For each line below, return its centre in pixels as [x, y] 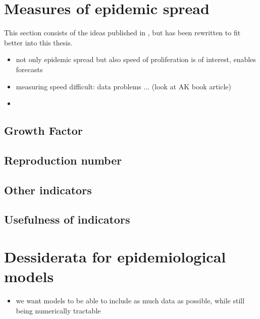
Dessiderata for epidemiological [115, 256]
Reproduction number [63, 160]
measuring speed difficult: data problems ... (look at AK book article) [123, 86]
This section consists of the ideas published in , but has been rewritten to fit [122, 33]
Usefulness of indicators [67, 219]
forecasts [29, 69]
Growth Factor [43, 130]
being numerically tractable [58, 310]
